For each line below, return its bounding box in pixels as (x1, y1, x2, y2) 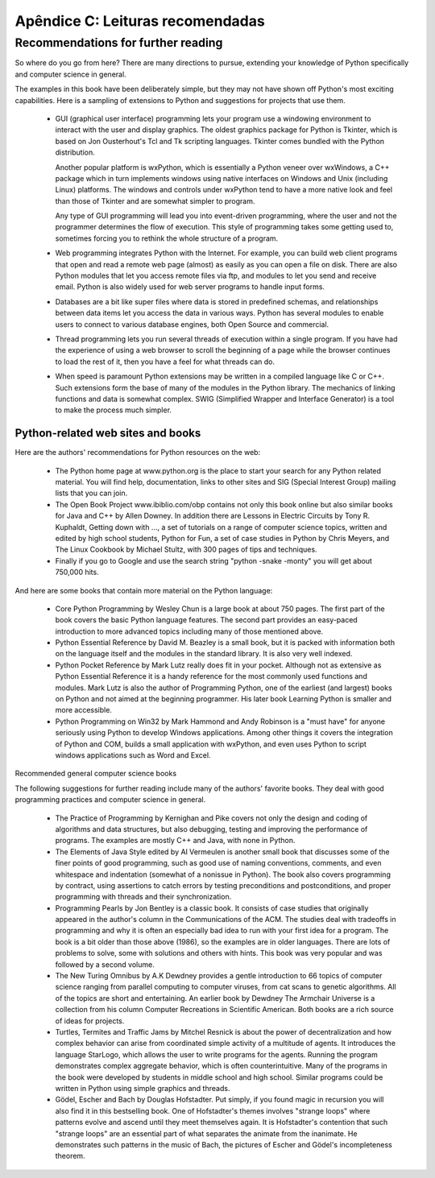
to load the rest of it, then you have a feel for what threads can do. (55, 357, 275, 366)
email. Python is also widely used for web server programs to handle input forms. (55, 282, 325, 291)
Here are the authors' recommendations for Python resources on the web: (14, 448, 261, 457)
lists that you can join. (55, 488, 128, 498)
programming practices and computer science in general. (14, 795, 206, 804)
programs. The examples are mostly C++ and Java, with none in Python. (55, 836, 296, 845)
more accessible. (55, 705, 113, 715)
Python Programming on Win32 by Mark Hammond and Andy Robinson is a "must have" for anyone (55, 717, 386, 726)
